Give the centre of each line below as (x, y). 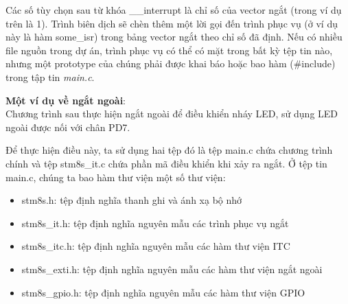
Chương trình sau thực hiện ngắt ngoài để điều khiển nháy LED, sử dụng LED (172, 114)
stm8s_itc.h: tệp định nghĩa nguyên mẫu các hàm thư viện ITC (156, 246)
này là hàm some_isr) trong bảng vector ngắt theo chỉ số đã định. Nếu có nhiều (174, 37)
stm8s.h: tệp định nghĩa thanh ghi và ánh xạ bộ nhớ (132, 200)
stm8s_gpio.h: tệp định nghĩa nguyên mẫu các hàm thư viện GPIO (163, 292)
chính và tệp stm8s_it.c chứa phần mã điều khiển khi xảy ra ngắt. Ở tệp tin (166, 163)
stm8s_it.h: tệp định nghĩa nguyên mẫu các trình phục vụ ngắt (155, 223)
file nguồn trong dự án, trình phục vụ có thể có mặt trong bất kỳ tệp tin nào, (169, 50)
